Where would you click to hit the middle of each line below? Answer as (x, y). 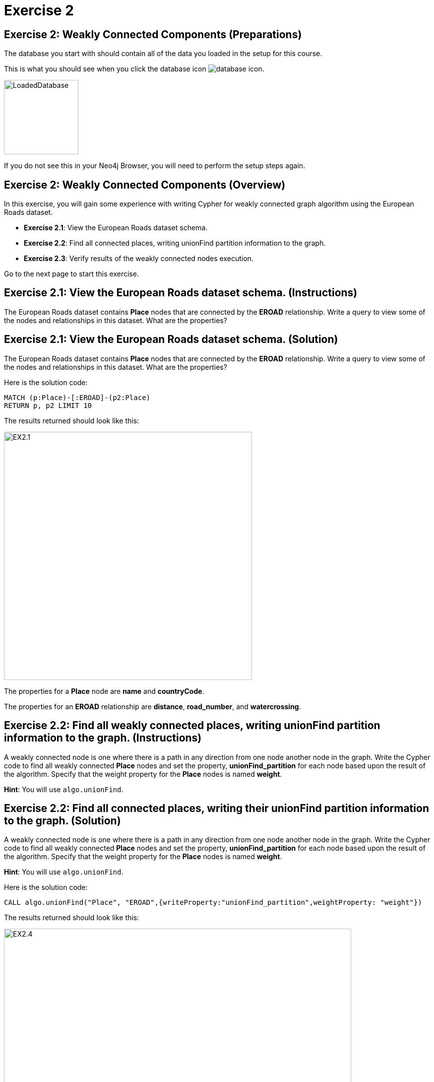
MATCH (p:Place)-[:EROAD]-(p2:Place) (77, 397)
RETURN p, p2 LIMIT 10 (48, 405)
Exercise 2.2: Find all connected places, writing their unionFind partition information (217, 808)
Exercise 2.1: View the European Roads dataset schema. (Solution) (171, 339)
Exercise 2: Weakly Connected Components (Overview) (145, 185)
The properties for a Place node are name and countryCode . (104, 691)
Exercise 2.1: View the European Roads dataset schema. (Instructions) (181, 293)
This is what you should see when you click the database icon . (134, 69)
